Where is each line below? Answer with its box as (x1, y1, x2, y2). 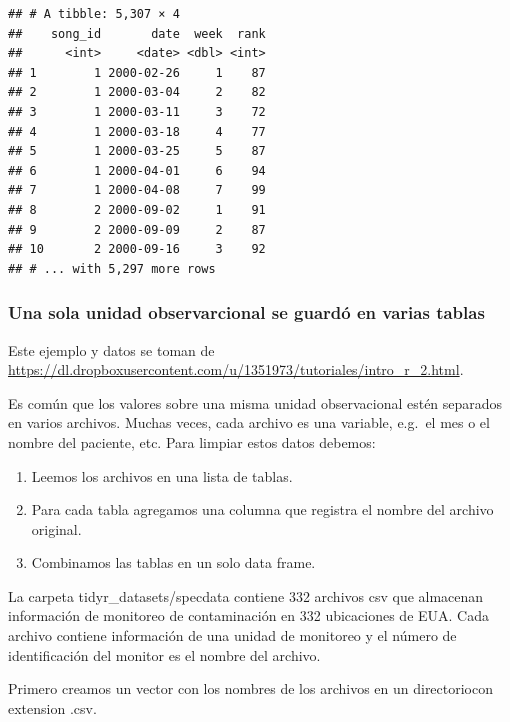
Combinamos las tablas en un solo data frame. (31, 552, 316, 573)
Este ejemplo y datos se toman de (8, 339, 215, 360)
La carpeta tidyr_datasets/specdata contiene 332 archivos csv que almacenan (8, 585, 484, 606)
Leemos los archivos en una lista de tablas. (31, 465, 293, 486)
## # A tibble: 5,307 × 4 (8, 7, 180, 21)
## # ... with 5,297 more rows (8, 261, 216, 276)
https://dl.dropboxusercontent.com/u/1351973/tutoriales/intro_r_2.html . (8, 359, 464, 380)
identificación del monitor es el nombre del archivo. (8, 644, 321, 665)
